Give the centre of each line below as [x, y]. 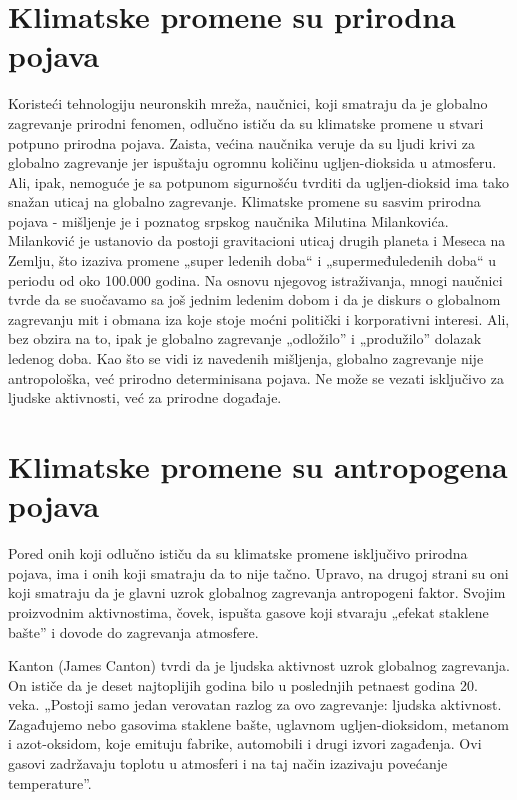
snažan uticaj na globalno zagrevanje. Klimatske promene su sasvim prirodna [244, 201]
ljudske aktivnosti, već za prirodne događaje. [145, 397]
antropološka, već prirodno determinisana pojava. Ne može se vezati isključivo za [256, 377]
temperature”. [50, 782]
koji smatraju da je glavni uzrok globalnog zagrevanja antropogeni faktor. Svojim [257, 592]
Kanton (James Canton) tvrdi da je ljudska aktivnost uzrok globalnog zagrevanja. [259, 665]
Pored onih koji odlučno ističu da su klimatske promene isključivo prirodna [238, 553]
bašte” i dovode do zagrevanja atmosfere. [133, 631]
